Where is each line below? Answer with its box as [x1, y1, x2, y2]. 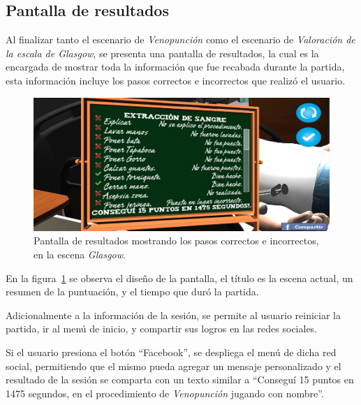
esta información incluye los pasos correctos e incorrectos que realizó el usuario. [6, 73, 346, 87]
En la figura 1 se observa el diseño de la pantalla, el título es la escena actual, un [6, 270, 353, 285]
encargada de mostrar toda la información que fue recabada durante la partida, [6, 59, 345, 74]
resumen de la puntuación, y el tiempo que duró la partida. [6, 284, 259, 299]
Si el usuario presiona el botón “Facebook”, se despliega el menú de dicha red [6, 344, 337, 359]
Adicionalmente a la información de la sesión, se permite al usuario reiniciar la [6, 307, 341, 322]
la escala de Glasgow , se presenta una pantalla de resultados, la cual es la [6, 45, 319, 60]
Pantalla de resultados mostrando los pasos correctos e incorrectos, [34, 233, 319, 248]
